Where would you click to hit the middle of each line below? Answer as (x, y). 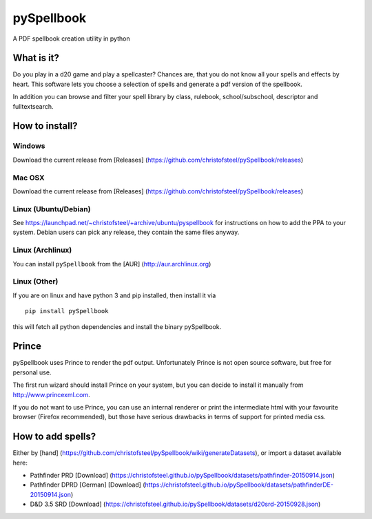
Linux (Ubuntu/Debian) (52, 209)
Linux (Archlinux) (42, 250)
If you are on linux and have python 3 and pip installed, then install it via (114, 295)
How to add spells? (54, 437)
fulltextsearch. (33, 106)
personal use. (32, 372)
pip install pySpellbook (67, 311)
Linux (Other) (35, 282)
